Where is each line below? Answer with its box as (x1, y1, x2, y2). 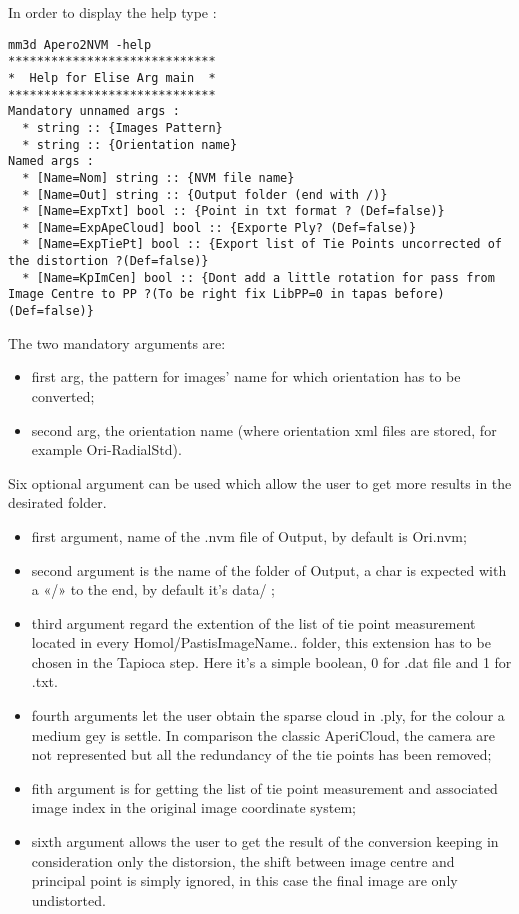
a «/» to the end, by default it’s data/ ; (31, 579, 275, 600)
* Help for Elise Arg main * (8, 70, 216, 85)
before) (394, 287, 445, 302)
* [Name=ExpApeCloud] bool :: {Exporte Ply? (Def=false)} (22, 220, 417, 235)
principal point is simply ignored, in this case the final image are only (31, 870, 458, 891)
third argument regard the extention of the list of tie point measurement (31, 612, 476, 633)
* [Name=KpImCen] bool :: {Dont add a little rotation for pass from (22, 270, 495, 285)
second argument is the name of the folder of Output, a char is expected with (31, 559, 507, 580)
